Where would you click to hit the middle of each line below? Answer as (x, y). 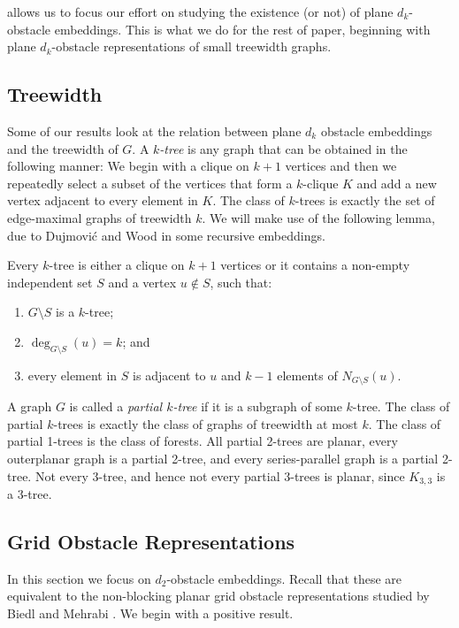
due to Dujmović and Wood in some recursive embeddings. (166, 235)
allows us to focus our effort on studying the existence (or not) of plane (200, 11)
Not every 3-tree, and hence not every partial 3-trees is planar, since (220, 475)
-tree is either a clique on (117, 265)
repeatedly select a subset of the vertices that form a (150, 183)
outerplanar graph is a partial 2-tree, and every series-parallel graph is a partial (223, 458)
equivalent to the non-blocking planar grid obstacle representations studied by (218, 596)
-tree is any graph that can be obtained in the (283, 148)
